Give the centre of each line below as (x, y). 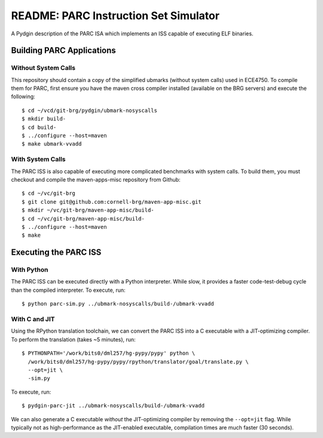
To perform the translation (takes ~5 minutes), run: (73, 339)
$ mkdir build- (44, 119)
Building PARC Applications (63, 51)
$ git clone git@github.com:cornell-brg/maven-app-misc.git (112, 202)
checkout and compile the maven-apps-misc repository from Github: (96, 179)
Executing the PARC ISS (56, 253)
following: (23, 96)
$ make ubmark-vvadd (52, 144)
